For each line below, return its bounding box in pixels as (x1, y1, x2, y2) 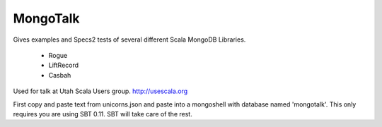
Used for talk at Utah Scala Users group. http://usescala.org (13, 87, 188, 95)
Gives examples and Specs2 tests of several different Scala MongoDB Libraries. (13, 35, 246, 44)
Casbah (48, 71, 71, 79)
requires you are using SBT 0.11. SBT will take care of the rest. (13, 109, 192, 118)
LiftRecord (48, 61, 79, 70)
